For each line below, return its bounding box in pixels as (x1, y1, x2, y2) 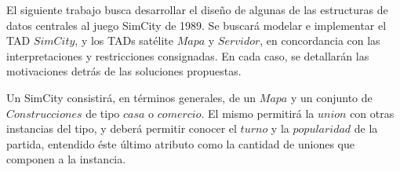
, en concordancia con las (260, 32, 380, 49)
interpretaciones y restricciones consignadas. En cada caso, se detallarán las (6, 47, 369, 64)
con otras (350, 104, 395, 121)
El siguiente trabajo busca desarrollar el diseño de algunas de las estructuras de (6, 2, 388, 17)
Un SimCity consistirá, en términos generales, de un (6, 89, 256, 105)
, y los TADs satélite (75, 32, 173, 49)
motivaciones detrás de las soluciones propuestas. (6, 63, 242, 79)
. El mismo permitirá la (201, 104, 315, 121)
